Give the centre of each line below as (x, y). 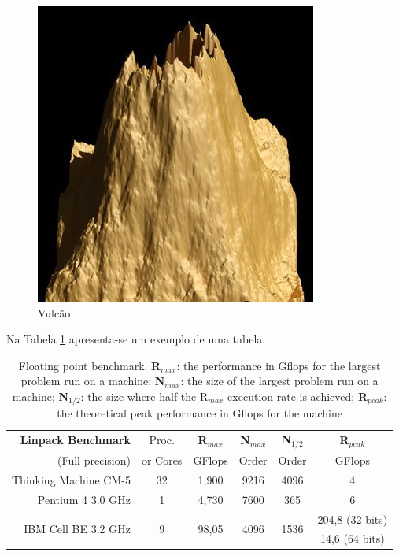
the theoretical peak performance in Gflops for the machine (199, 413)
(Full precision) (94, 460)
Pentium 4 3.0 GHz (84, 499)
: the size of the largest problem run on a (279, 381)
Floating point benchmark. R (90, 365)
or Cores (162, 460)
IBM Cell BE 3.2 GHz (77, 528)
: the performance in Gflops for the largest (279, 365)
